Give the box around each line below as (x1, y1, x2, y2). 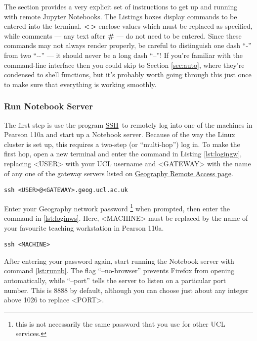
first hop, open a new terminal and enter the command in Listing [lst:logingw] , (4, 148, 242, 159)
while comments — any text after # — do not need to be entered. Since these (4, 30, 242, 41)
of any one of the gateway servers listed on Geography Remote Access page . (4, 168, 233, 178)
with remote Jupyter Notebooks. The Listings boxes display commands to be (4, 11, 237, 21)
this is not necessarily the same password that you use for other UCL (15, 318, 225, 329)
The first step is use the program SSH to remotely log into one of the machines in (4, 119, 253, 130)
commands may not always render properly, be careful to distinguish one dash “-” (4, 40, 252, 50)
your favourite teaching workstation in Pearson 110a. (4, 222, 164, 233)
